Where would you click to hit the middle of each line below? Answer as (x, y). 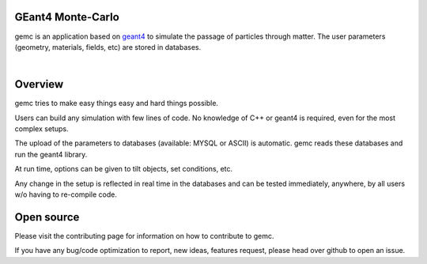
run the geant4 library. (51, 154)
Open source (47, 217)
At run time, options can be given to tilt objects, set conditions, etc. (124, 169)
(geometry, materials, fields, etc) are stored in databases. (108, 47)
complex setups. (42, 128)
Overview (39, 84)
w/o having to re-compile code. (66, 194)
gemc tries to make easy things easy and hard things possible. (117, 104)
